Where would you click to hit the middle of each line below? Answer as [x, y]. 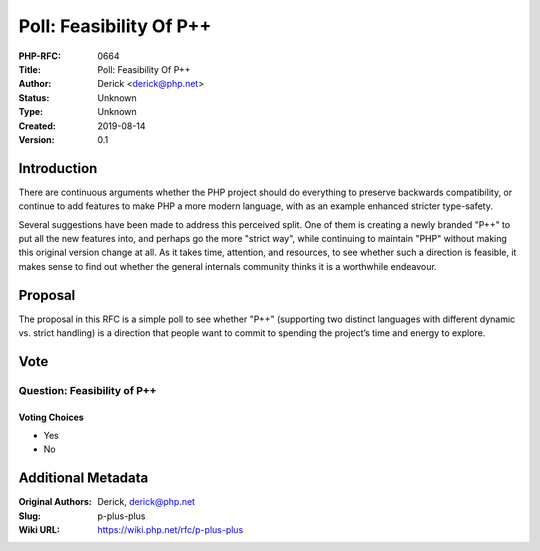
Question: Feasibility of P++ [87, 390]
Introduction [58, 168]
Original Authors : [55, 502]
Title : [30, 69]
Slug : [30, 516]
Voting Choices [51, 417]
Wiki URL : [39, 530]
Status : [34, 97]
